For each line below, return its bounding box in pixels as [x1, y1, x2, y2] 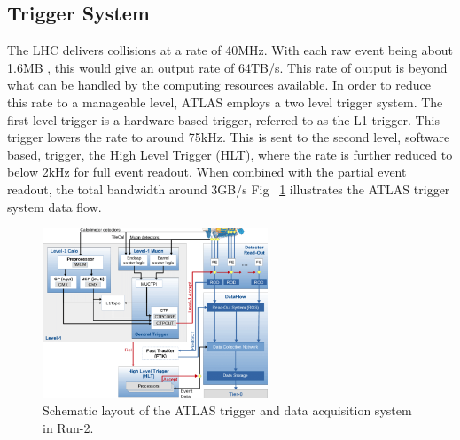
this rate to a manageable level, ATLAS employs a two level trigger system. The [7, 92, 443, 111]
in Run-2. [43, 418, 94, 436]
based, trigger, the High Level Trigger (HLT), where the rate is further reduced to [7, 145, 453, 163]
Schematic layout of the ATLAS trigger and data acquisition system [43, 401, 412, 420]
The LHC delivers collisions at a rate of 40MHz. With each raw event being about [7, 41, 453, 59]
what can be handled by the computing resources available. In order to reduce [7, 75, 431, 94]
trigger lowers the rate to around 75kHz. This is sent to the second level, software [7, 128, 450, 146]
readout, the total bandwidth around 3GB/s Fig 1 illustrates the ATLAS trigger [7, 179, 450, 198]
